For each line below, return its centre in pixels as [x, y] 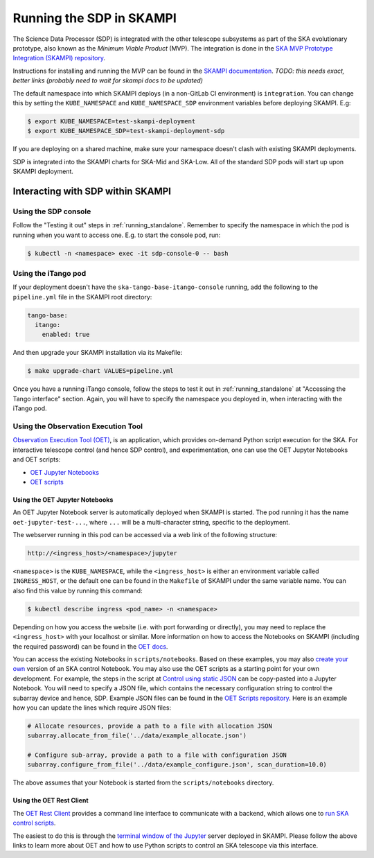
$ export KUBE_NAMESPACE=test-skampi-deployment [112, 121]
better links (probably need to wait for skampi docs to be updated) [108, 80]
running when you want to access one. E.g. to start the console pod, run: [117, 235]
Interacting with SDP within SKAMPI [92, 191]
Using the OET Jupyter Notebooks [63, 500]
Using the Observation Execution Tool [78, 426]
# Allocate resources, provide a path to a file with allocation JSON [150, 726]
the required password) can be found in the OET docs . [90, 646]
